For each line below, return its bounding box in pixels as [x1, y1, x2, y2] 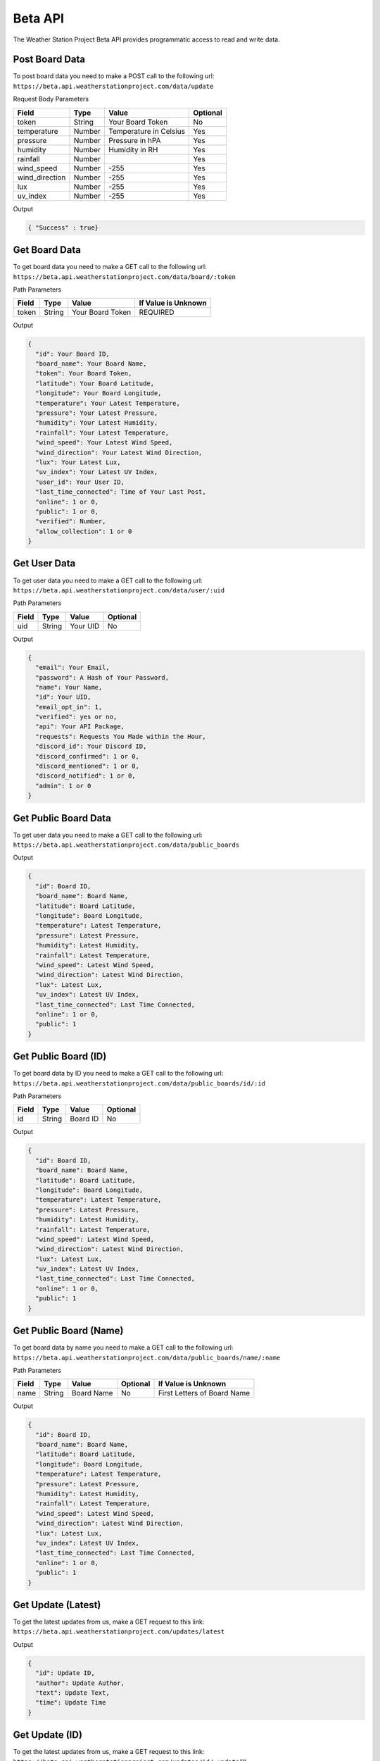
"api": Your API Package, [35, 723, 125, 730]
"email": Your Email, [35, 664, 110, 672]
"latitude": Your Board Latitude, [35, 379, 155, 387]
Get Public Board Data [13, 812, 112, 824]
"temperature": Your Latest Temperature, [35, 399, 181, 407]
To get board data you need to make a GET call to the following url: [13, 263, 207, 271]
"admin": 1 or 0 [35, 782, 91, 790]
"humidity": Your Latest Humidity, [35, 419, 158, 427]
